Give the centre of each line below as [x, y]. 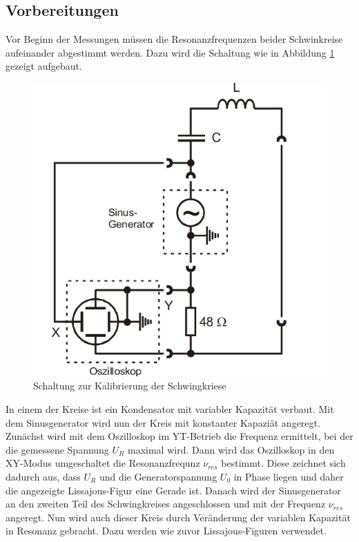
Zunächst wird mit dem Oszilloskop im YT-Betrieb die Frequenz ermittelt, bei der [179, 436]
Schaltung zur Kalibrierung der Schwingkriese [130, 386]
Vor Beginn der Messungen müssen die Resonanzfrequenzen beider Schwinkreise [174, 39]
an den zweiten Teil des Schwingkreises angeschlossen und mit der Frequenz [166, 504]
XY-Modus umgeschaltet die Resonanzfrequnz [103, 463]
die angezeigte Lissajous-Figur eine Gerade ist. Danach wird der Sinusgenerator [173, 490]
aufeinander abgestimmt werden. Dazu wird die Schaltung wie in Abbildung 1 [170, 52]
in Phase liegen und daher [289, 476]
